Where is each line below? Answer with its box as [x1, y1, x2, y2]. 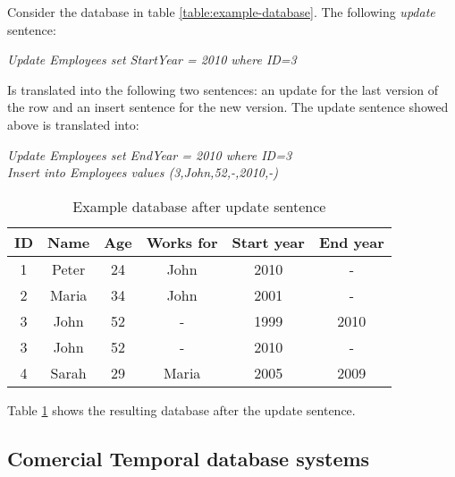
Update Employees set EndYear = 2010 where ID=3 [7, 145, 292, 164]
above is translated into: [7, 115, 139, 133]
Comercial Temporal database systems [7, 444, 370, 472]
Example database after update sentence [72, 195, 326, 217]
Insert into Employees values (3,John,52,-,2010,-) [7, 163, 278, 182]
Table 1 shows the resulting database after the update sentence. [7, 400, 356, 419]
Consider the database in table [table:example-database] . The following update [7, 3, 435, 21]
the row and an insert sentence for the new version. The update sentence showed [7, 98, 449, 116]
